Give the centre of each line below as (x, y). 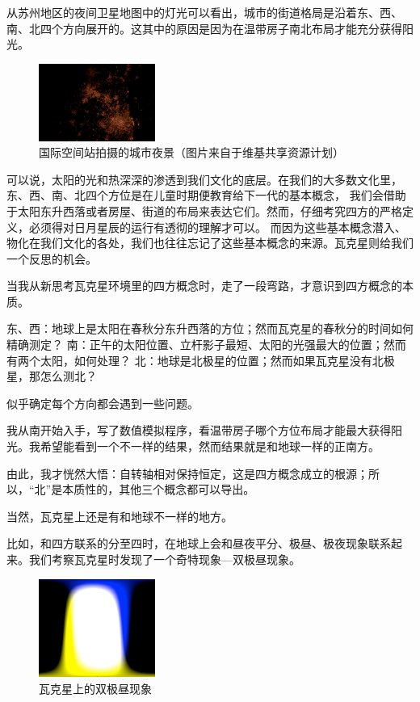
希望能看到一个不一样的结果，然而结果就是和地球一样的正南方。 (210, 446)
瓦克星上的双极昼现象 (95, 688)
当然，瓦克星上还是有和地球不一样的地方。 (120, 516)
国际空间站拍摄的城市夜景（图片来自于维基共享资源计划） (191, 152)
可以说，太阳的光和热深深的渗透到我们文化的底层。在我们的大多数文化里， (204, 179)
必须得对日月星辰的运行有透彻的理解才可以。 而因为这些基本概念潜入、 (217, 227)
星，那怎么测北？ (52, 376)
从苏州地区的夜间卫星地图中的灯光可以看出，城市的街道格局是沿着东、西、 (204, 12)
